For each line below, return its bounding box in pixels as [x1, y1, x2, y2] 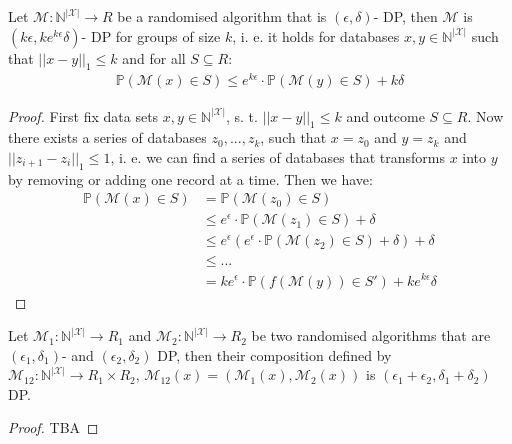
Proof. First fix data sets [8, 105, 159, 126]
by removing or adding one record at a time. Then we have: [8, 168, 373, 189]
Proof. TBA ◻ [8, 417, 99, 438]
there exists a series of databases [8, 127, 207, 148]
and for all [122, 47, 186, 68]
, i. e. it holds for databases [232, 25, 400, 46]
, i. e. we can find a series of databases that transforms [110, 146, 445, 167]
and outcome [346, 105, 425, 126]
